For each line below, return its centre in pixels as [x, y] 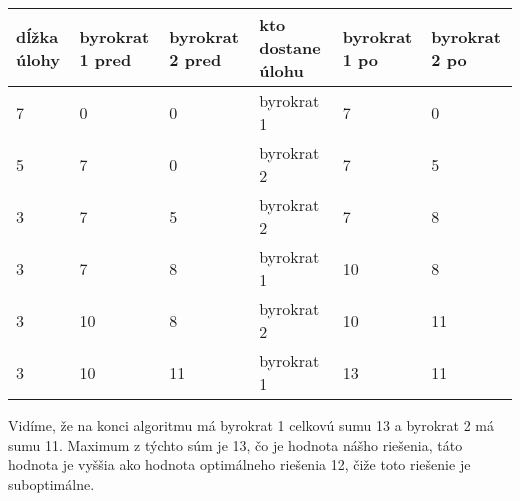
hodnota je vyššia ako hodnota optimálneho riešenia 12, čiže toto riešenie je [239, 464]
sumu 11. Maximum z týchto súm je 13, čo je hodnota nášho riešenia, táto [235, 444]
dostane [290, 47]
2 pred [195, 59]
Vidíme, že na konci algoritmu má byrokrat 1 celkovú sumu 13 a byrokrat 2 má [251, 425]
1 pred [105, 59]
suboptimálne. [51, 483]
